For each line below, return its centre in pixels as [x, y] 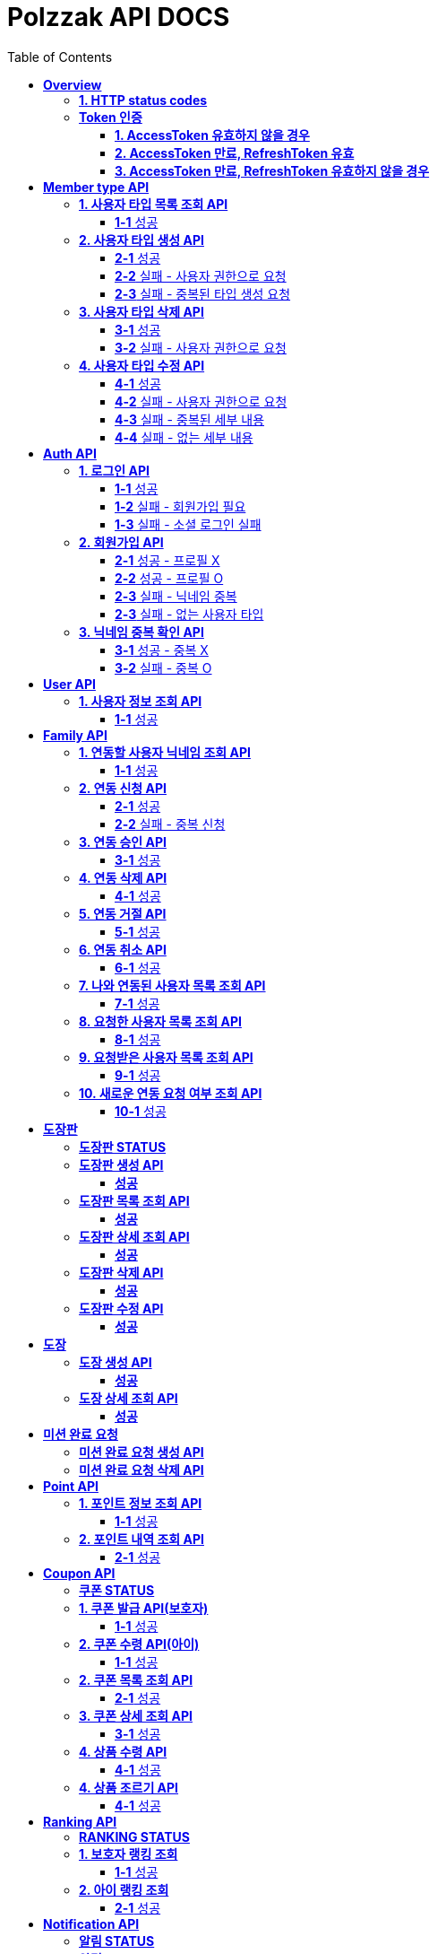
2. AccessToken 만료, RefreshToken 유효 [235, 153]
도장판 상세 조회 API [134, 1236]
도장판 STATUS [123, 1147]
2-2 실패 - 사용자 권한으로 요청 [201, 275]
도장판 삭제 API [121, 1272]
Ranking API [80, 1821]
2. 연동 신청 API [123, 788]
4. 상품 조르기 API [129, 1787]
